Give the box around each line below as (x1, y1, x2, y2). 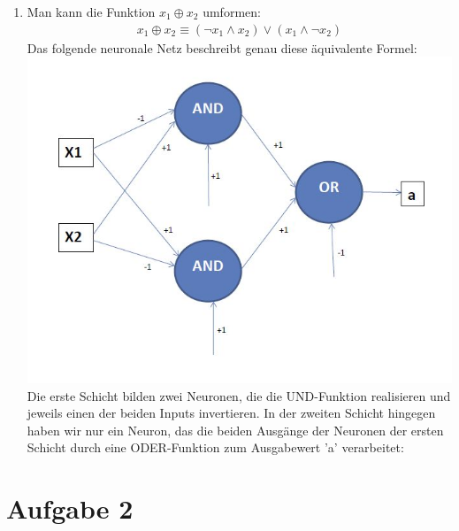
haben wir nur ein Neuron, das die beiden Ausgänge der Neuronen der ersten (27, 420, 444, 439)
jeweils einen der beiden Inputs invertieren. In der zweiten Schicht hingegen (27, 404, 436, 422)
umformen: (203, 3, 261, 20)
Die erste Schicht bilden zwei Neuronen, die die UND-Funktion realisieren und (27, 386, 451, 404)
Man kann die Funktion (27, 3, 156, 20)
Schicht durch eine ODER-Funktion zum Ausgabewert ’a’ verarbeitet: (27, 438, 404, 457)
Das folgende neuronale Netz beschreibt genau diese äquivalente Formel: (27, 38, 417, 57)
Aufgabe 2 (6, 490, 134, 527)
